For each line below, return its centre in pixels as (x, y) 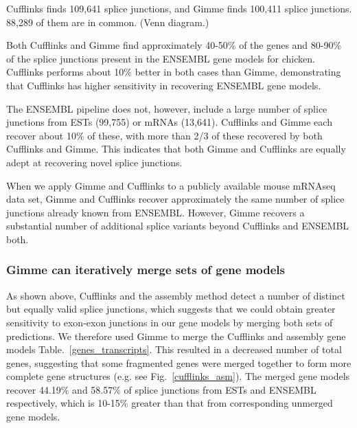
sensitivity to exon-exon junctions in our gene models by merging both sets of (170, 322)
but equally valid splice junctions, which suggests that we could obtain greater (171, 309)
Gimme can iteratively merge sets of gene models (146, 270)
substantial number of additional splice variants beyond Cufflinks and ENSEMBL (178, 226)
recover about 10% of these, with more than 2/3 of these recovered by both (164, 135)
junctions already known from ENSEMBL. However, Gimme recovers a (156, 212)
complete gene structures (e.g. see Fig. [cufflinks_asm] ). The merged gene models (178, 376)
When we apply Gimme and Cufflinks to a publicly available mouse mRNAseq (171, 185)
